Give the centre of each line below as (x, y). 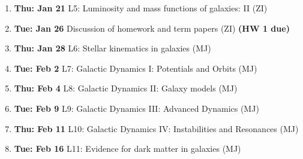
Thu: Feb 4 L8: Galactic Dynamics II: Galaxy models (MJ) (126, 88)
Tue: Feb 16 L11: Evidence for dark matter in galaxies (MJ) (127, 149)
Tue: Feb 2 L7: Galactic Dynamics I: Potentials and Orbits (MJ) (136, 68)
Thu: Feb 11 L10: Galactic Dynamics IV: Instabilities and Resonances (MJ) (156, 128)
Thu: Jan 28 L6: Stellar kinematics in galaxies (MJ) (112, 48)
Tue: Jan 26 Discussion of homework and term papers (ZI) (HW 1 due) (152, 28)
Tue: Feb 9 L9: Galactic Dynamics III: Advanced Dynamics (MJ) (136, 108)
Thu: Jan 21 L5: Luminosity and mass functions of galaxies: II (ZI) (141, 8)
